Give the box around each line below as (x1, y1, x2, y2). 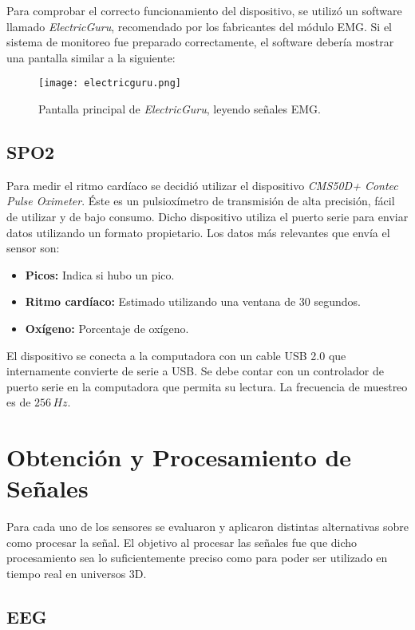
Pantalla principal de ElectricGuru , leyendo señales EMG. (38, 101, 321, 117)
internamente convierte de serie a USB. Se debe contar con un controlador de (6, 363, 384, 379)
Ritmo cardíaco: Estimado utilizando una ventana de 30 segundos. (25, 293, 362, 310)
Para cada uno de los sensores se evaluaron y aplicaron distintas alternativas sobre (6, 518, 409, 535)
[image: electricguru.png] (38, 77, 181, 89)
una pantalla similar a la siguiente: (6, 49, 176, 65)
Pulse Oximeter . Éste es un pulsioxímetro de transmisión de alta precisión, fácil (6, 192, 395, 209)
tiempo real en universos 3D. (6, 565, 147, 582)
